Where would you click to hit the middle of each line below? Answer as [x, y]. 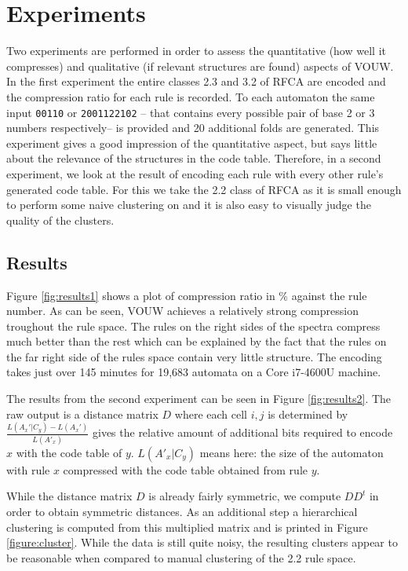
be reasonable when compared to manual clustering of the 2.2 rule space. [181, 557]
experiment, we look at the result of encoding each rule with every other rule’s [195, 173]
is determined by [308, 414]
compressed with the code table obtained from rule [185, 469]
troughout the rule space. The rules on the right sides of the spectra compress [193, 326]
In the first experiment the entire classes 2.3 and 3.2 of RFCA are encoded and [196, 81]
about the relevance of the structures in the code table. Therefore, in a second [194, 158]
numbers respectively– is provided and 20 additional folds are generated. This [193, 128]
